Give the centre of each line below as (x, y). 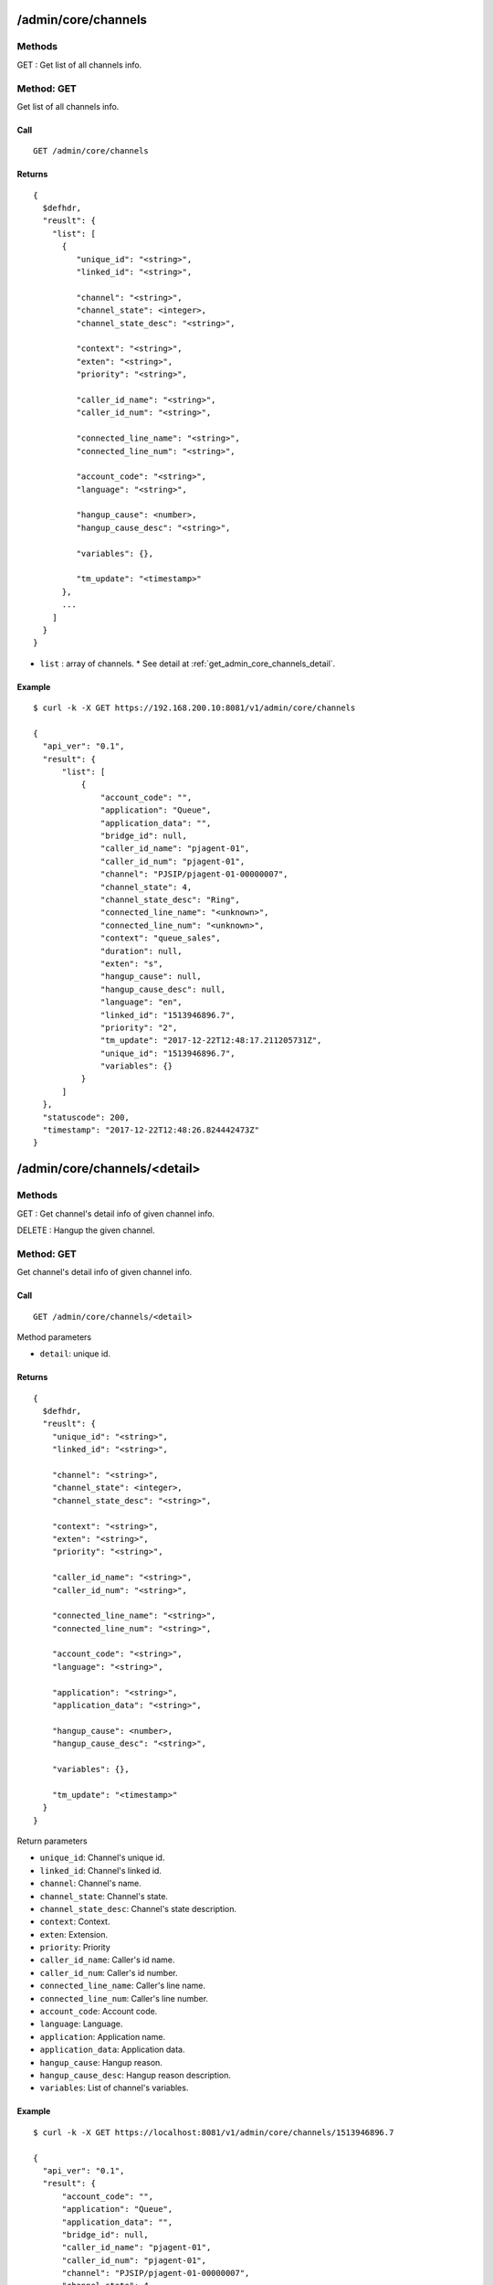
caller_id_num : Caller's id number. (109, 1972)
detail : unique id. (75, 1354)
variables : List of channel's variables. (114, 2088)
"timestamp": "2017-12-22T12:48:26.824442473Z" (151, 1130)
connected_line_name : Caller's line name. (122, 1986)
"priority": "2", (139, 1027)
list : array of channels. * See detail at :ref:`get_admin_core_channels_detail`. (188, 664)
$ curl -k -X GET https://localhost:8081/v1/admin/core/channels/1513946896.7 (214, 2132)
